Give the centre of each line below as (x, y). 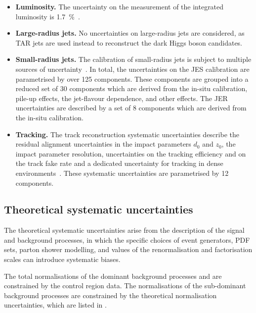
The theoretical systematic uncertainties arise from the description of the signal (124, 230)
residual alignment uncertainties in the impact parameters (103, 144)
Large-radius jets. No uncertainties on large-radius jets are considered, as (130, 33)
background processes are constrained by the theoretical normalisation (110, 295)
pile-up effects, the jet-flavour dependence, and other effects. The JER (122, 98)
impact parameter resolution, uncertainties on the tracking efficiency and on (131, 153)
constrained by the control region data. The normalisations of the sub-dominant (125, 286)
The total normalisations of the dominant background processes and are (113, 276)
